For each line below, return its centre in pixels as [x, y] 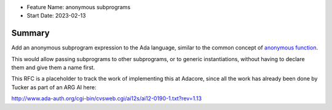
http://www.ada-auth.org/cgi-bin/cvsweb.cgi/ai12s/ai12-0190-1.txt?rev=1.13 [107, 98]
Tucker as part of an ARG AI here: [54, 87]
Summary [30, 33]
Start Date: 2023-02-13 [56, 16]
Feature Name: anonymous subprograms [79, 7]
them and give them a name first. [53, 68]
